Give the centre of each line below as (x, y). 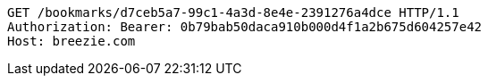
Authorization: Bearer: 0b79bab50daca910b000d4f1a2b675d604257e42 (245, 27)
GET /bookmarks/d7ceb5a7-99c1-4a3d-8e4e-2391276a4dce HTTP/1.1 (233, 12)
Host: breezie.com (72, 41)
